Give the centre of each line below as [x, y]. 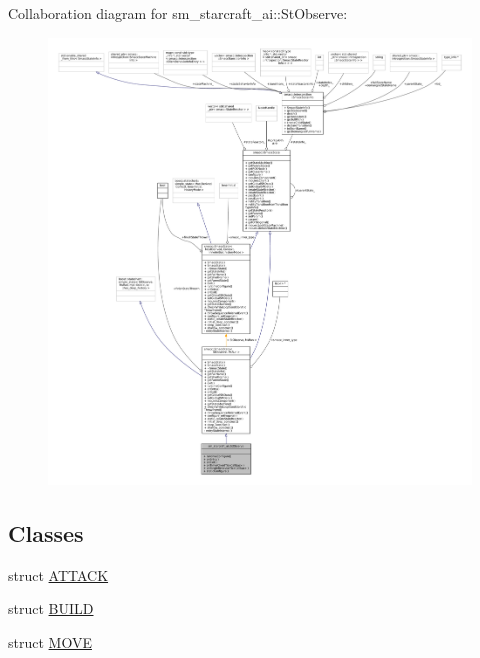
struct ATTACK [58, 574]
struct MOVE [50, 641]
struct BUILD [51, 608]
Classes [46, 532]
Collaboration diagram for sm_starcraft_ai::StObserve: [178, 13]
